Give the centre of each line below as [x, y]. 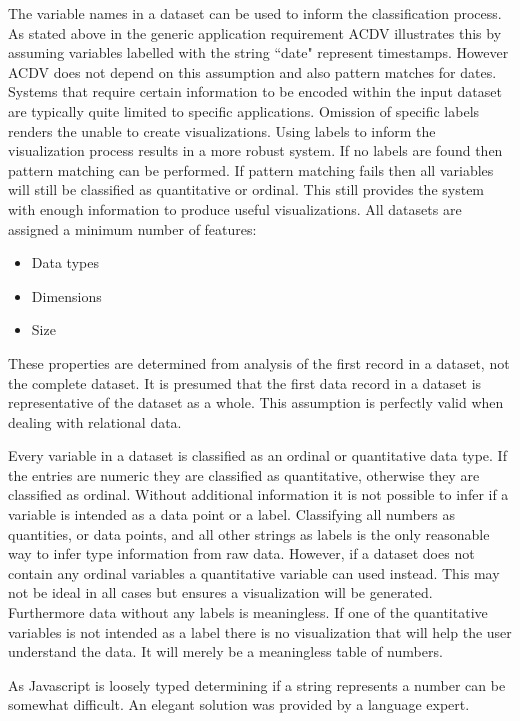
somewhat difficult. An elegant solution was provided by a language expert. [239, 704]
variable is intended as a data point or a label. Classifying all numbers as [232, 514]
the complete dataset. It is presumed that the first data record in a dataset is [245, 382]
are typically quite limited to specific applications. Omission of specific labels [244, 110]
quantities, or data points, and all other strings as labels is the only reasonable [249, 533]
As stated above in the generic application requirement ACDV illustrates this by [255, 32]
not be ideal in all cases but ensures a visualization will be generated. [220, 592]
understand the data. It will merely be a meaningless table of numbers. [225, 651]
